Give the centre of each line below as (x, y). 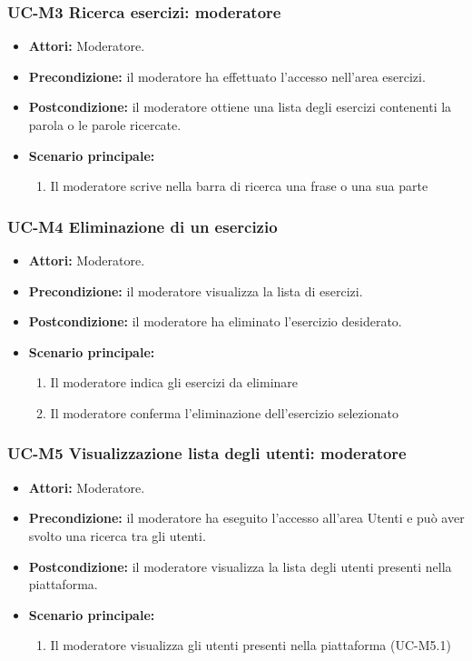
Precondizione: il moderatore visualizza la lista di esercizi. (196, 290)
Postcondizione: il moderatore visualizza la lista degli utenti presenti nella (240, 566)
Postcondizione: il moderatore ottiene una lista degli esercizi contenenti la (240, 107)
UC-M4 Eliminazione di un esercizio (143, 226)
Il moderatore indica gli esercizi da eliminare (174, 382)
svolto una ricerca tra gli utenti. (117, 535)
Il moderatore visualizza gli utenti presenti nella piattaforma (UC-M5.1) (251, 645)
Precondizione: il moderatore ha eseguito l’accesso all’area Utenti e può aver (246, 518)
